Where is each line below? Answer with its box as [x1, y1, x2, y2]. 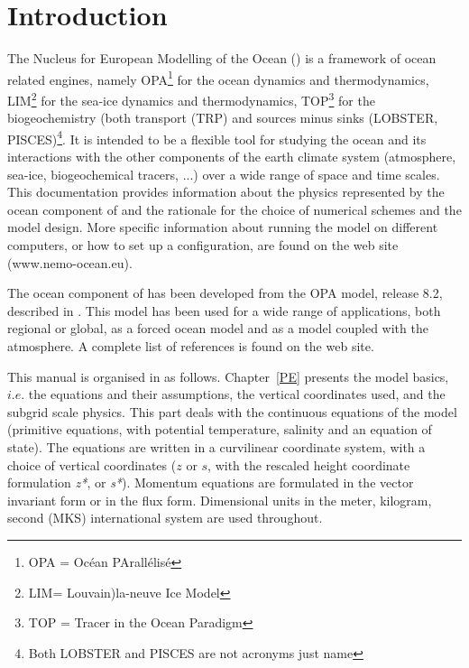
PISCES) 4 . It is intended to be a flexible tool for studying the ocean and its [7, 126, 427, 148]
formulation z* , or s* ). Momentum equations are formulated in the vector [7, 473, 414, 492]
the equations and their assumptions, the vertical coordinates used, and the [28, 385, 446, 404]
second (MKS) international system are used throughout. [7, 508, 323, 527]
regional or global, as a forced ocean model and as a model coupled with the [7, 319, 428, 338]
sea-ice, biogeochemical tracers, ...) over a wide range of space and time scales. [7, 164, 440, 183]
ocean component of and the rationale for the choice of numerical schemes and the [7, 199, 462, 218]
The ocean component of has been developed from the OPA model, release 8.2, [7, 283, 443, 302]
